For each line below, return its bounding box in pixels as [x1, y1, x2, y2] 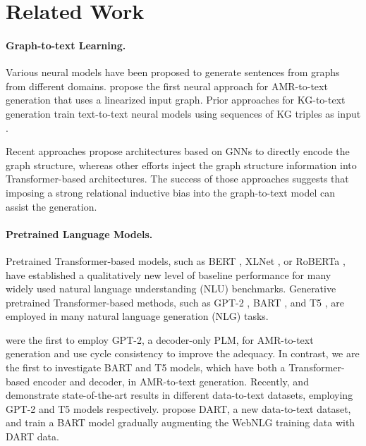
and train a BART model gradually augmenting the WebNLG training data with [6, 415, 355, 430]
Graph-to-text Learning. [6, 37, 126, 52]
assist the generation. [6, 199, 97, 213]
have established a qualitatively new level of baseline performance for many [6, 267, 331, 282]
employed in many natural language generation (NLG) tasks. [6, 309, 269, 323]
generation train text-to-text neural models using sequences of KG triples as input [6, 106, 361, 120]
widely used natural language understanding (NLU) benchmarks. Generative [6, 281, 336, 296]
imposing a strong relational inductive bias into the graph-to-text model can [6, 185, 336, 199]
